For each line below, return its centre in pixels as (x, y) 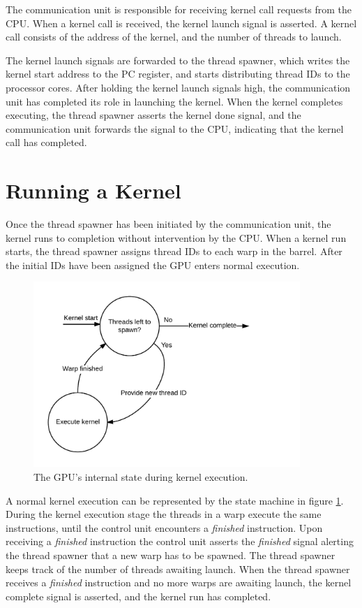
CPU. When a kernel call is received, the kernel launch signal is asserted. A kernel (181, 23)
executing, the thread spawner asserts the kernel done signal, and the (153, 115)
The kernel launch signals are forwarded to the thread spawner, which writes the (178, 60)
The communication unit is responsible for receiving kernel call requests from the (179, 9)
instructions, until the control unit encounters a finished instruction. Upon (164, 527)
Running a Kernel (93, 190)
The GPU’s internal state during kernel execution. (141, 476)
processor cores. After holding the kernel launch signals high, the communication (178, 87)
